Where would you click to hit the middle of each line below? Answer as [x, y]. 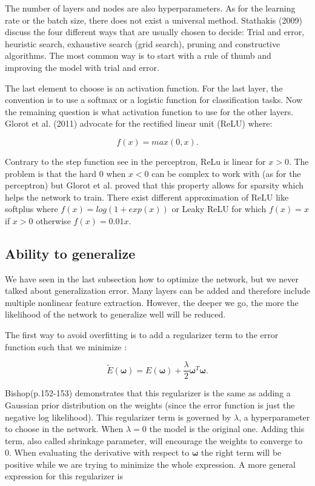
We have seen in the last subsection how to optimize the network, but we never [152, 278]
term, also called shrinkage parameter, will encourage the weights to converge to [154, 440]
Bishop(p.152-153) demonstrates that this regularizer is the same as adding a [148, 393]
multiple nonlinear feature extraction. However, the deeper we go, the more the [152, 302]
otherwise [53, 220]
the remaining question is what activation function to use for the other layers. [149, 111]
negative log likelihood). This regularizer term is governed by [118, 417]
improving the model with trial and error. [82, 67]
